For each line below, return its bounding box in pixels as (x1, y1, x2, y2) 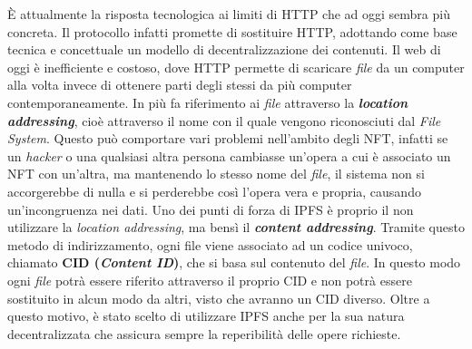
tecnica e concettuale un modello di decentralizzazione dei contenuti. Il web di (7, 40, 441, 59)
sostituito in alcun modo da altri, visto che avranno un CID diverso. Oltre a (7, 288, 430, 307)
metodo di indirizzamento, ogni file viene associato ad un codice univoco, (7, 235, 413, 254)
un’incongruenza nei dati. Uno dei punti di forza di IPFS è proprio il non (7, 199, 414, 218)
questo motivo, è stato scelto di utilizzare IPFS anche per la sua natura (7, 306, 405, 325)
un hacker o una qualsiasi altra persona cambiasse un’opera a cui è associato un (7, 146, 451, 165)
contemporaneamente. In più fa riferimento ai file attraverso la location (7, 92, 408, 111)
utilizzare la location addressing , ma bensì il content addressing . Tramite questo (7, 218, 465, 237)
